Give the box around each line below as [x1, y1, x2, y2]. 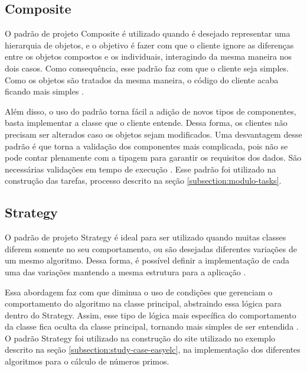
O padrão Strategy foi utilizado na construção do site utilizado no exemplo [5, 331, 276, 344]
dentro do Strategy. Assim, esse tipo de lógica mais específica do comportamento [5, 308, 296, 321]
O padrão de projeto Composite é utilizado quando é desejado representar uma [5, 27, 290, 40]
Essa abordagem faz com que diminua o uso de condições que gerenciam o [5, 285, 273, 298]
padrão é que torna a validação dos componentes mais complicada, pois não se [5, 139, 288, 152]
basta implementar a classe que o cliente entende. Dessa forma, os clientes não [5, 116, 288, 129]
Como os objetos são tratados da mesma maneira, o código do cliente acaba [5, 73, 279, 86]
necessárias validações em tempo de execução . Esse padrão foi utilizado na [5, 162, 276, 175]
